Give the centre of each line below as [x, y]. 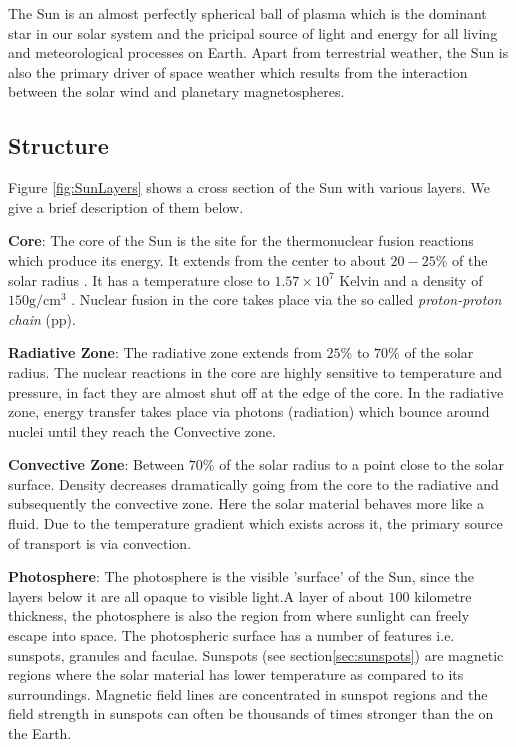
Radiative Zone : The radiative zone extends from [165, 352]
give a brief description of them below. [126, 206]
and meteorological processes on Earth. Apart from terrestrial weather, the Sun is [258, 52]
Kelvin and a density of [411, 279]
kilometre [443, 595]
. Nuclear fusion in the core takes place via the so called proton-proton [286, 299]
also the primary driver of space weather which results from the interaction [238, 71]
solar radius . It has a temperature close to [139, 279]
